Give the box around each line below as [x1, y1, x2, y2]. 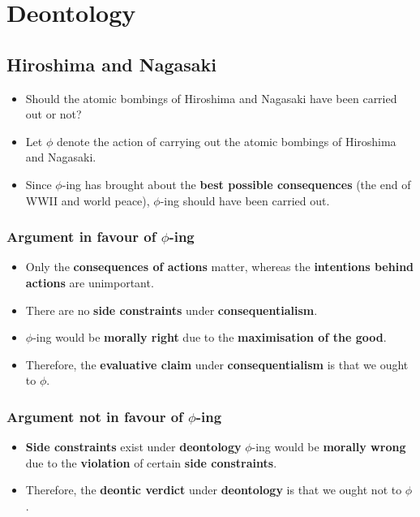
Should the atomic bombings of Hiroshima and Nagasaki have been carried [25, 89, 397, 106]
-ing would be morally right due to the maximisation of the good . [32, 329, 387, 346]
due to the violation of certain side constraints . [25, 454, 277, 471]
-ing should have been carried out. [160, 192, 330, 209]
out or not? [25, 106, 82, 123]
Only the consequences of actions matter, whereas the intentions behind [25, 258, 414, 275]
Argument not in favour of [6, 406, 183, 426]
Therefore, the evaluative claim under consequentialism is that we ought [25, 355, 409, 373]
